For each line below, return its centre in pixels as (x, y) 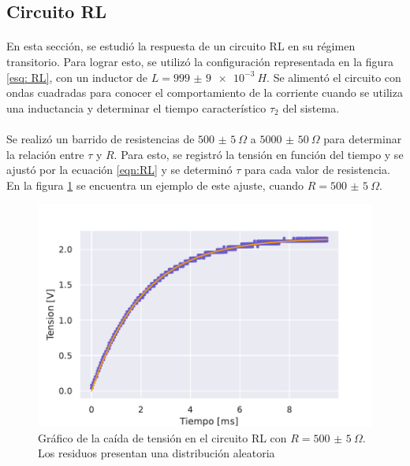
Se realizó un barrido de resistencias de (101, 138)
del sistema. (311, 107)
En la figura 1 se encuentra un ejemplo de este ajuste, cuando (155, 185)
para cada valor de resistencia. (317, 170)
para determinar (363, 138)
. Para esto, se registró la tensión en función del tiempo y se (259, 154)
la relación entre (45, 154)
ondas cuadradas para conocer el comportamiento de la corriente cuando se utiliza (205, 92)
